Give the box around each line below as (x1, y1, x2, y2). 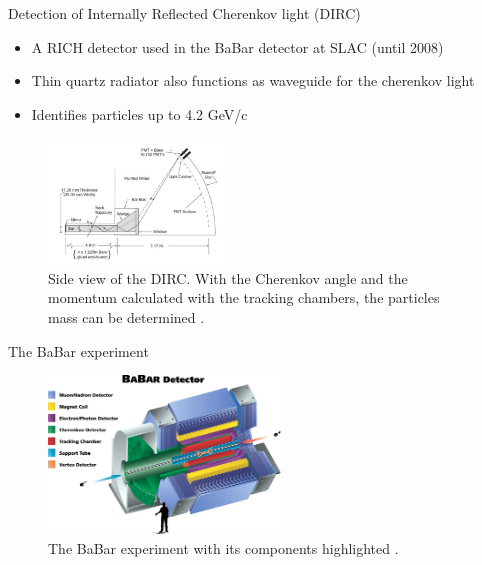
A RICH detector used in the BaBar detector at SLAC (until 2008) (31, 36, 444, 57)
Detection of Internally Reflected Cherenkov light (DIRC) (8, 3, 361, 23)
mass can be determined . (48, 307, 205, 327)
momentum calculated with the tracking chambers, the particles (48, 287, 440, 308)
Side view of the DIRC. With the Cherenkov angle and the (48, 267, 408, 288)
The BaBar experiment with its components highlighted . (48, 537, 399, 558)
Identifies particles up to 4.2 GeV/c (31, 103, 248, 124)
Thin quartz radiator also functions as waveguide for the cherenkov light (31, 70, 475, 91)
